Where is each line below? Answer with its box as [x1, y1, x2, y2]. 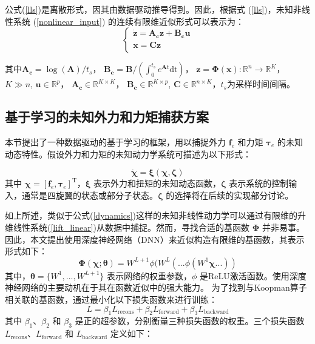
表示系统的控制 [229, 177, 289, 190]
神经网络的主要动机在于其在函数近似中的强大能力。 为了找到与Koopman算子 [5, 281, 307, 294]
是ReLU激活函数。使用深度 [200, 269, 307, 282]
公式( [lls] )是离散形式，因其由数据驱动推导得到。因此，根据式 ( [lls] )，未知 [5, 3, 293, 15]
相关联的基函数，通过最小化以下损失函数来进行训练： [5, 293, 217, 305]
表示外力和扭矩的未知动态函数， [93, 177, 222, 190]
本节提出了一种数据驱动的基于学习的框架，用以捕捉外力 [5, 135, 226, 148]
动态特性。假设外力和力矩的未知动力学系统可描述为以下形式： [5, 147, 251, 160]
